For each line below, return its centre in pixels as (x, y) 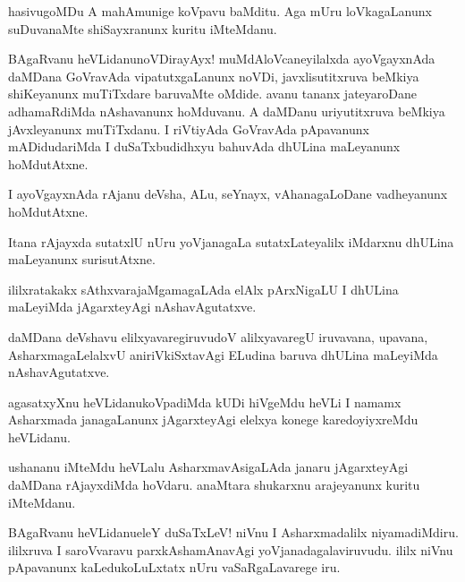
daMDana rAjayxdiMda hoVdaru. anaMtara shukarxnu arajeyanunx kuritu (214, 485)
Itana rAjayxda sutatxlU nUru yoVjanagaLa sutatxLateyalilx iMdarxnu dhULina (231, 241)
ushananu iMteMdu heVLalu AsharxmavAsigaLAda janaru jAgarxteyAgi (208, 467)
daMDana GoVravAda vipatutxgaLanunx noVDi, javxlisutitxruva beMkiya (214, 76)
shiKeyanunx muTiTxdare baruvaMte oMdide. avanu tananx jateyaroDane (213, 94)
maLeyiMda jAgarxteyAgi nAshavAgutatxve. (132, 307)
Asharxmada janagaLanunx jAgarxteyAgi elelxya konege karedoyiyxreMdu (213, 419)
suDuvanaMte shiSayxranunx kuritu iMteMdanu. (143, 28)
